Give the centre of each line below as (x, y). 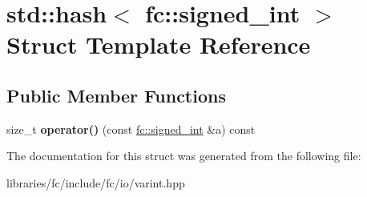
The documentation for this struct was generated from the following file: (184, 156)
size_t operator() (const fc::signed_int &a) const (131, 129)
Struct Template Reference (159, 44)
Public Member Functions (116, 95)
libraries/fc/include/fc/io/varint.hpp (96, 182)
